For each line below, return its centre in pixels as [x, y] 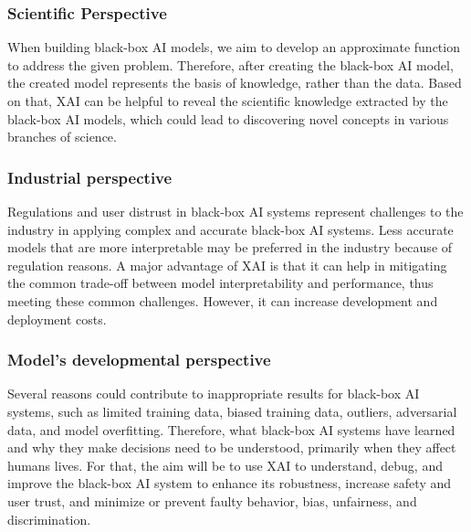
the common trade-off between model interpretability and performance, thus [220, 283]
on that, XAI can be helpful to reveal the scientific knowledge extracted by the [228, 101]
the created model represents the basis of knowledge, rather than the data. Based [235, 83]
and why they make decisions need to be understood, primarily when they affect [232, 447]
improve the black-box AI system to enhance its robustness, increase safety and [230, 483]
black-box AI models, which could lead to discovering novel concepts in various [228, 118]
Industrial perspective [90, 177]
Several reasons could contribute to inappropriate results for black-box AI [214, 394]
